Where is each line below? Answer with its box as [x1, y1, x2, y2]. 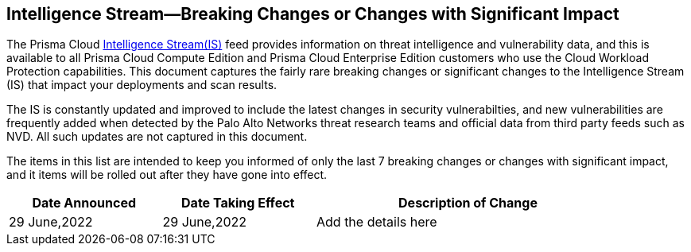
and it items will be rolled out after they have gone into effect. [6, 168, 328, 182]
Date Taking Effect [181, 195, 295, 211]
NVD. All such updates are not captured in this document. [6, 130, 308, 144]
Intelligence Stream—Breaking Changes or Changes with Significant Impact [6, 4, 619, 24]
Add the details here [316, 214, 437, 231]
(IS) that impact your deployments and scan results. [6, 78, 278, 92]
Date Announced [32, 195, 136, 211]
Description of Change [398, 195, 538, 211]
